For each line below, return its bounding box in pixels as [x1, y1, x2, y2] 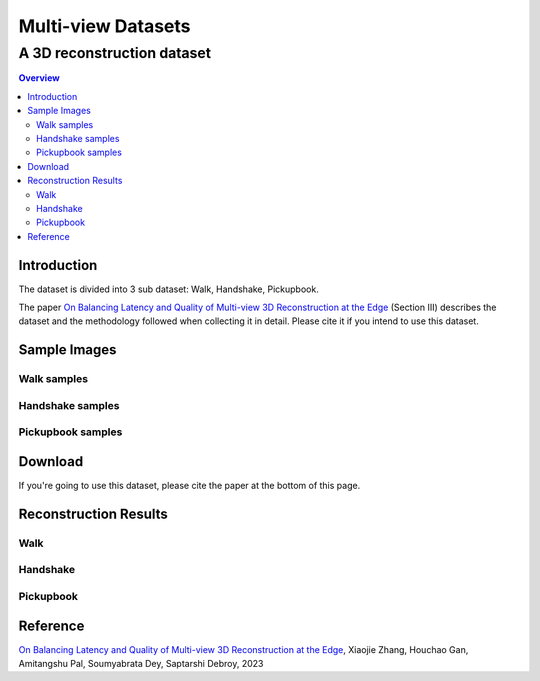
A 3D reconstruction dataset [18, 44, 212, 62]
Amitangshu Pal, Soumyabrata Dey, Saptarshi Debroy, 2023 [18, 657, 264, 669]
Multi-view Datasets [18, 15, 191, 37]
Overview [18, 72, 60, 84]
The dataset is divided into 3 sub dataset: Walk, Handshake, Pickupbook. [18, 283, 319, 295]
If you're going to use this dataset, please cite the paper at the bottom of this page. [18, 479, 361, 491]
